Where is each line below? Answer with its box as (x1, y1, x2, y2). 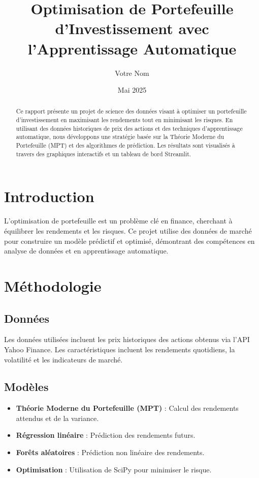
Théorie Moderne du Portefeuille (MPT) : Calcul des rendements (16, 403, 239, 413)
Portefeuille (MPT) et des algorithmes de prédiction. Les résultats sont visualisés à (16, 141, 235, 150)
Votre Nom (115, 67, 149, 78)
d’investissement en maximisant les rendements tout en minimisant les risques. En (16, 116, 233, 124)
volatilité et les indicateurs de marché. (4, 354, 123, 364)
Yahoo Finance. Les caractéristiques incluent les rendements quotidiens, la (4, 344, 235, 354)
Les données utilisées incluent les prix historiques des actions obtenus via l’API (4, 334, 250, 345)
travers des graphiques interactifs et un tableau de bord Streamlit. (16, 149, 191, 158)
